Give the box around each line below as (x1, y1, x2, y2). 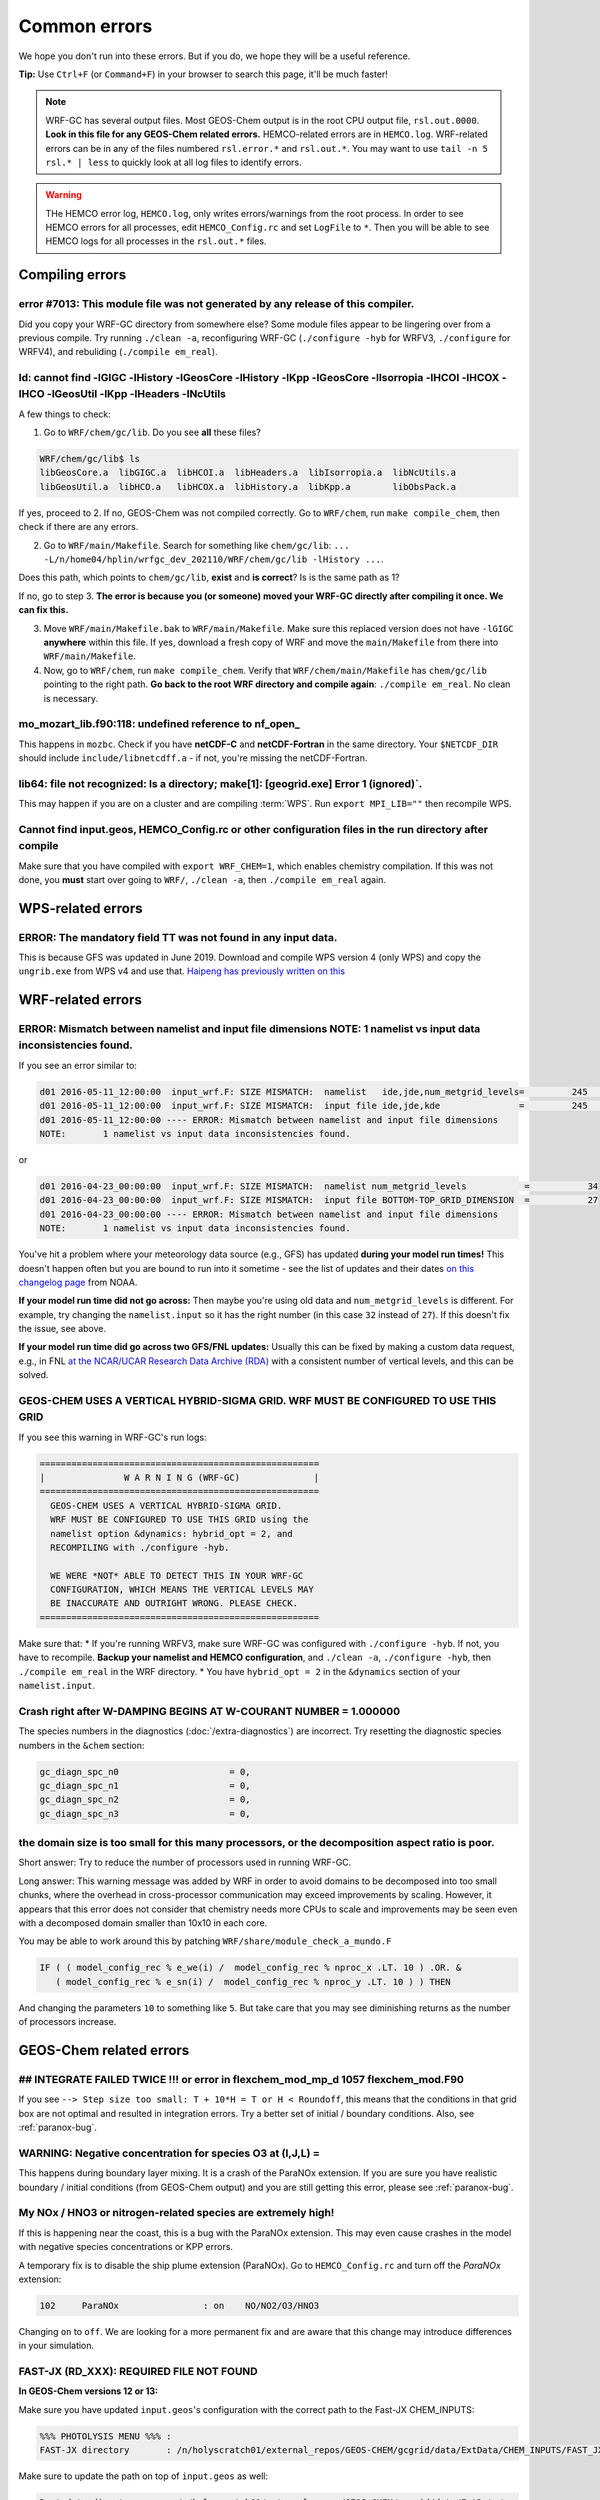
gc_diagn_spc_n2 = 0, (39, 1794, 251, 1805)
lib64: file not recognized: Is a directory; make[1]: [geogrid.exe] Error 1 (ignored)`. (18, 776, 423, 790)
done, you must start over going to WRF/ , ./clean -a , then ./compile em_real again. (18, 873, 387, 885)
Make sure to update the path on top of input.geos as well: (18, 2470, 269, 2482)
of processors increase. (18, 2016, 117, 2028)
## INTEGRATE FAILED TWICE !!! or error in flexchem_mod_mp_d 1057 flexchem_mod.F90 (18, 2072, 465, 2086)
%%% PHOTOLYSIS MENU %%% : (39, 2430, 172, 2442)
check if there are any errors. (18, 521, 139, 533)
